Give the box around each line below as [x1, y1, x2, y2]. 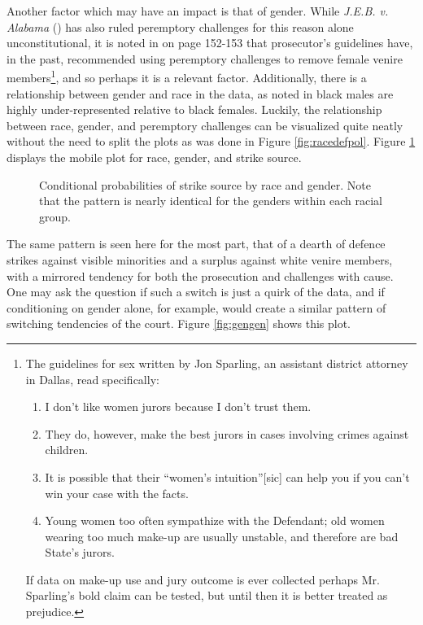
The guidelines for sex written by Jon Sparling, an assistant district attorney [25, 354, 408, 371]
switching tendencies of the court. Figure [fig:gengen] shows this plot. [7, 315, 351, 332]
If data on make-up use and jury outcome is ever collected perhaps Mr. [25, 570, 380, 588]
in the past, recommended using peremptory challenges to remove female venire [7, 50, 403, 67]
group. [39, 208, 71, 225]
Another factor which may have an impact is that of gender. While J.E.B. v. [7, 2, 389, 19]
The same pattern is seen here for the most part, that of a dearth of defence [7, 235, 386, 252]
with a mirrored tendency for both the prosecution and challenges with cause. [7, 267, 394, 284]
